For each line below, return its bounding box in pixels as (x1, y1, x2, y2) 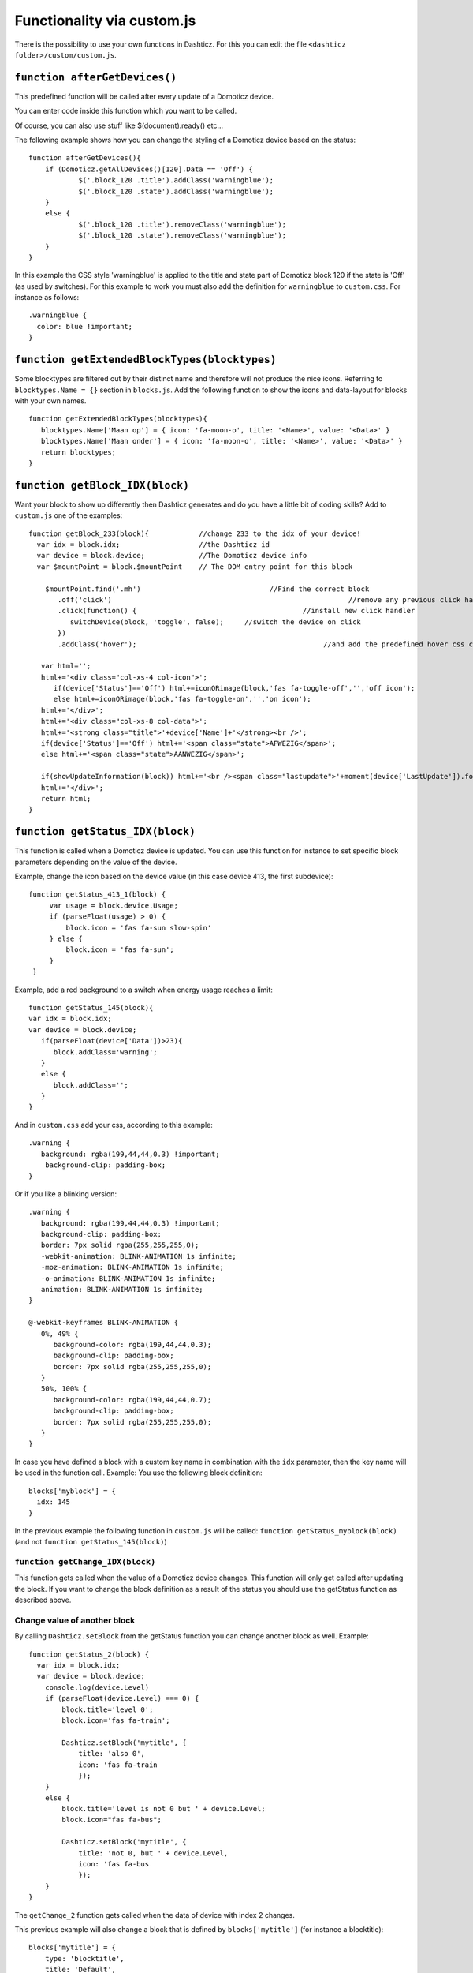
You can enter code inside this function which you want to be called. (14, 107, 237, 116)
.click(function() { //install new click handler (58, 606, 415, 616)
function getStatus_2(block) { (28, 1649, 150, 1659)
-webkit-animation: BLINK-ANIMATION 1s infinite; (40, 1252, 236, 1260)
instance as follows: (14, 293, 80, 302)
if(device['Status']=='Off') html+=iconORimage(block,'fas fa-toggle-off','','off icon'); (53, 683, 415, 693)
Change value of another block (14, 1615, 136, 1626)
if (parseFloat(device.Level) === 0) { (44, 1694, 199, 1703)
